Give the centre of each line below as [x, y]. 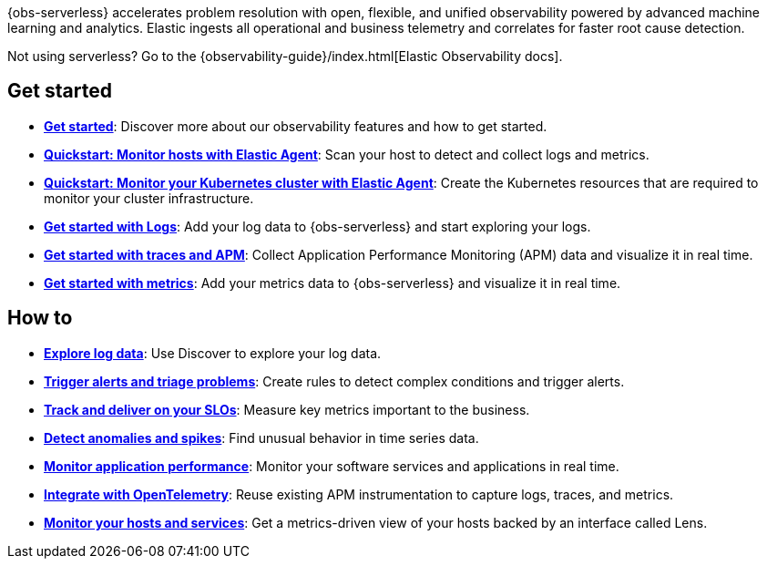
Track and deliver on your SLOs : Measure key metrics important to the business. [287, 409]
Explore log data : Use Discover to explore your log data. [213, 353]
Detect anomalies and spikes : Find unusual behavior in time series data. [261, 437]
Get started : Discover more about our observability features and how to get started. [296, 126]
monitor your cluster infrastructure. [149, 198]
